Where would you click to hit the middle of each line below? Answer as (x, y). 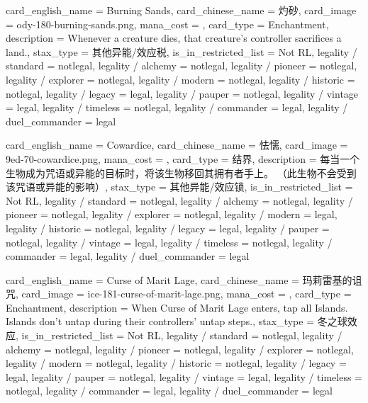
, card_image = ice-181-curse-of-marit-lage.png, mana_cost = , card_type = (184, 294)
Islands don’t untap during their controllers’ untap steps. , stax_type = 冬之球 (177, 321)
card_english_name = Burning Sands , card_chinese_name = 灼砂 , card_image (181, 10)
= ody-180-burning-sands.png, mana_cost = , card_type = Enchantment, (167, 24)
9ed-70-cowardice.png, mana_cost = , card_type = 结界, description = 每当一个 (183, 158)
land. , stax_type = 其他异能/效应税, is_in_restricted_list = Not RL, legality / (182, 51)
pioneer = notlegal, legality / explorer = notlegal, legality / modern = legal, (172, 214)
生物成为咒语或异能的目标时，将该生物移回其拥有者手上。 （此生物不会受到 (181, 172)
